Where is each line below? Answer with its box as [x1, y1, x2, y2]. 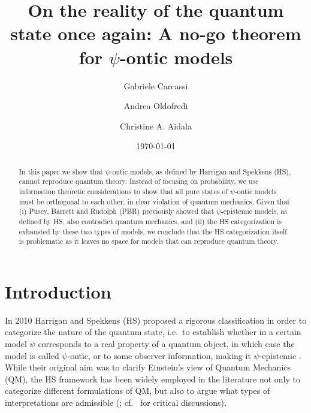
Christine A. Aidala [120, 119, 192, 132]
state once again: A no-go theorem [10, 21, 301, 46]
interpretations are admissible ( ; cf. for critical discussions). [5, 396, 227, 409]
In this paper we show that [19, 166, 103, 176]
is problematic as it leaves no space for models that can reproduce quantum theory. [19, 236, 279, 246]
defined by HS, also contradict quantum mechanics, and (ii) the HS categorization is [19, 216, 282, 226]
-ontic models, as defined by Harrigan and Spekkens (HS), [110, 166, 291, 176]
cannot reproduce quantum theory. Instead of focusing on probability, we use [19, 176, 259, 186]
